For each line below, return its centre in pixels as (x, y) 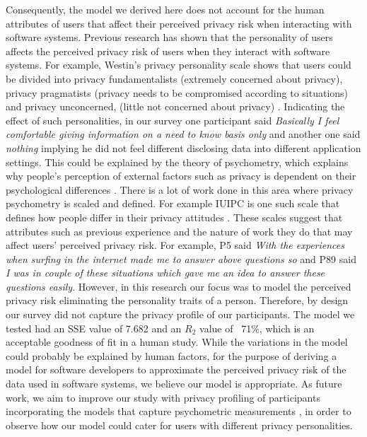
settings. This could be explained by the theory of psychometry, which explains (177, 162)
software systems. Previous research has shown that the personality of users (169, 37)
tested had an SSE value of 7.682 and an (94, 328)
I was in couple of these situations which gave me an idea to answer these (165, 273)
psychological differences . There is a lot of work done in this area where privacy (180, 189)
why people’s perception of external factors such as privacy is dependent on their (181, 176)
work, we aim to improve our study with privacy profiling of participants (163, 397)
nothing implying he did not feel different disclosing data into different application (183, 147)
